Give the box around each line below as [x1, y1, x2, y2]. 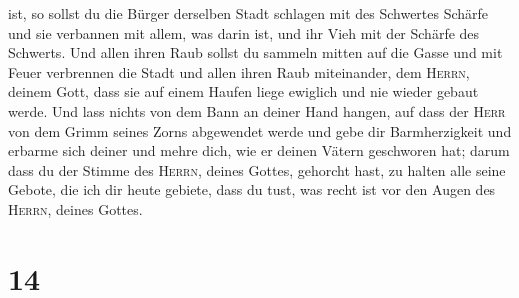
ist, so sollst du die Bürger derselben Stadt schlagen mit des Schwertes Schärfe [8, 3, 489, 23]
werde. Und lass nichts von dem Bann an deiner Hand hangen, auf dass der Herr [8, 100, 506, 121]
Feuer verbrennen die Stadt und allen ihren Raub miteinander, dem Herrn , [8, 61, 470, 82]
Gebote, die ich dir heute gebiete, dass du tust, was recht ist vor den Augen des [8, 179, 496, 200]
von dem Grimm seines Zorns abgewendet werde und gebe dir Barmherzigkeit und [8, 120, 512, 141]
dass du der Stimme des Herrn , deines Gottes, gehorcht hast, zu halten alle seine [8, 159, 506, 180]
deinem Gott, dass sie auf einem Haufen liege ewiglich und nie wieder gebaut [8, 81, 479, 102]
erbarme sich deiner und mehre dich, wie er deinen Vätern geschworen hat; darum [8, 140, 510, 161]
